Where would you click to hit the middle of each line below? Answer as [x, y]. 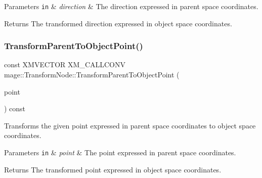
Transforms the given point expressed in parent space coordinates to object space [130, 125]
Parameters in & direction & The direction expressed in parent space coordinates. [131, 6]
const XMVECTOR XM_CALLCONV [65, 64]
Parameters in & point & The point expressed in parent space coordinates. [120, 152]
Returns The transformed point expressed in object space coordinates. [113, 169]
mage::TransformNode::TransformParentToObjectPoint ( [92, 75]
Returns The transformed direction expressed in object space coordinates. [118, 23]
